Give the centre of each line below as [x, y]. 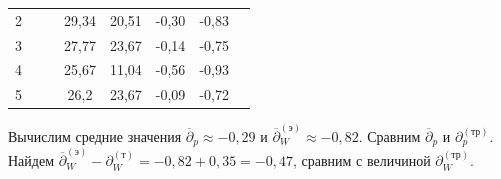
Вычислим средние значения [95, 136]
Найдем [31, 160]
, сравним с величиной [361, 160]
